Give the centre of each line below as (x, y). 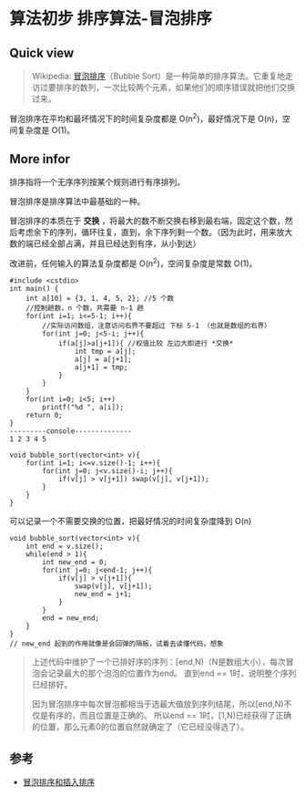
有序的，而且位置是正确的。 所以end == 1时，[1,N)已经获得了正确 (170, 716)
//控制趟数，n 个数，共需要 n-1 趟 (85, 308)
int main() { (34, 289)
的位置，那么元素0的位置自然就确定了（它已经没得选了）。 (140, 727)
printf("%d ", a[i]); (83, 408)
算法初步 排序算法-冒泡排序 (111, 19)
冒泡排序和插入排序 (59, 781)
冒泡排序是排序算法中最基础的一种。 (77, 202)
